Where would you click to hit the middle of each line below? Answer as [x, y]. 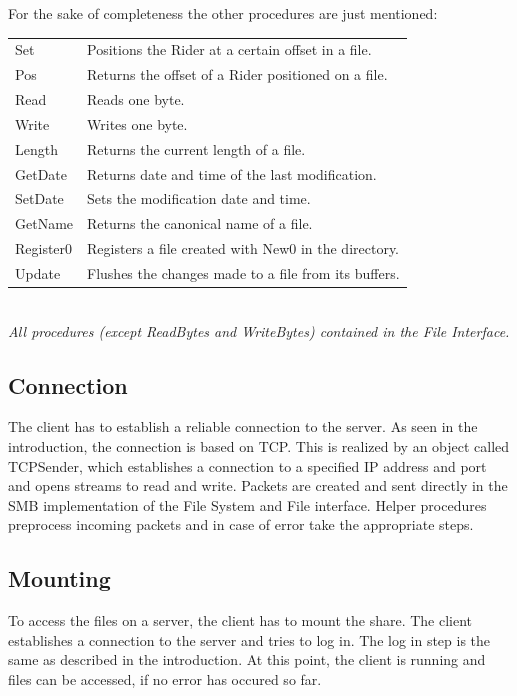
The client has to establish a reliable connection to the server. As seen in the [243, 426]
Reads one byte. [136, 99]
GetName [44, 223]
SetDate [39, 198]
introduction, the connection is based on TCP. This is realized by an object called [259, 446]
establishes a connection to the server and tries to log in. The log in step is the [249, 639]
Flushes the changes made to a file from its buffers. [243, 272]
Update [38, 272]
